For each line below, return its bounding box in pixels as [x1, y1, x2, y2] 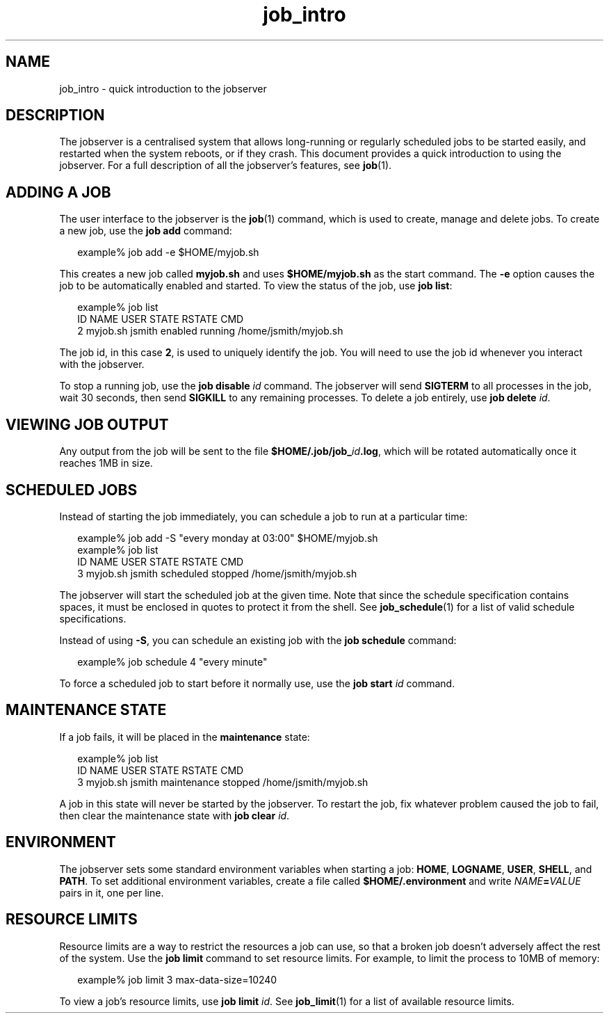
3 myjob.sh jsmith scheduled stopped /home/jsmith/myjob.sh [77, 567, 357, 579]
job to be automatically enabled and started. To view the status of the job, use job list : [59, 280, 453, 292]
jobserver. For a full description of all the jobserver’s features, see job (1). [59, 159, 392, 172]
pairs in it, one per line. [59, 886, 164, 899]
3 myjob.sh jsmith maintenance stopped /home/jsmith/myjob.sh [77, 776, 368, 788]
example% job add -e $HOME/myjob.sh [77, 246, 259, 259]
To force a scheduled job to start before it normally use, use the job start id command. [59, 677, 455, 689]
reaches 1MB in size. [59, 457, 153, 470]
